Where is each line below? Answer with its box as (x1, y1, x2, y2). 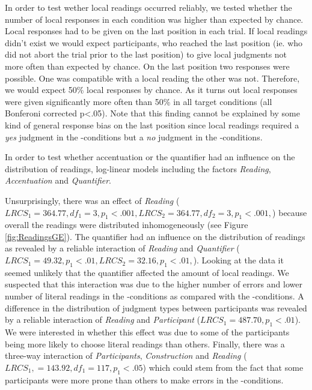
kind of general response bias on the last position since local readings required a (5, 118, 299, 131)
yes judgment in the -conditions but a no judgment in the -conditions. (5, 130, 263, 143)
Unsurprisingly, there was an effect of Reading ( (5, 194, 180, 206)
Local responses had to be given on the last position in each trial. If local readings (5, 25, 308, 37)
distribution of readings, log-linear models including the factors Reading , (5, 162, 271, 175)
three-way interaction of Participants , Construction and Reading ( (5, 349, 247, 362)
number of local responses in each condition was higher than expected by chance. (5, 13, 304, 25)
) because (272, 206, 307, 218)
